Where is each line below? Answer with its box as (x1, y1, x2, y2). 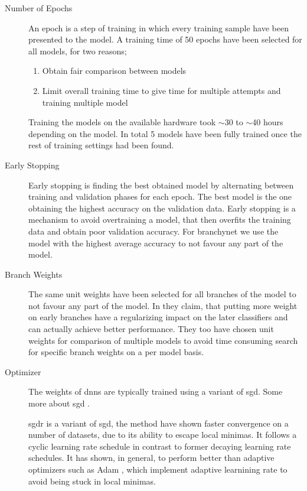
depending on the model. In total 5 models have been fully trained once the (28, 127, 302, 139)
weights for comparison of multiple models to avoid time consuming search (28, 334, 298, 346)
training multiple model (42, 96, 128, 108)
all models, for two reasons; (28, 44, 127, 57)
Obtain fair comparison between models (42, 64, 187, 77)
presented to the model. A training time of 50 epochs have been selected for (28, 33, 302, 45)
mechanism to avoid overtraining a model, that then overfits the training (28, 213, 291, 226)
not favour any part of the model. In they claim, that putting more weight (28, 299, 298, 311)
